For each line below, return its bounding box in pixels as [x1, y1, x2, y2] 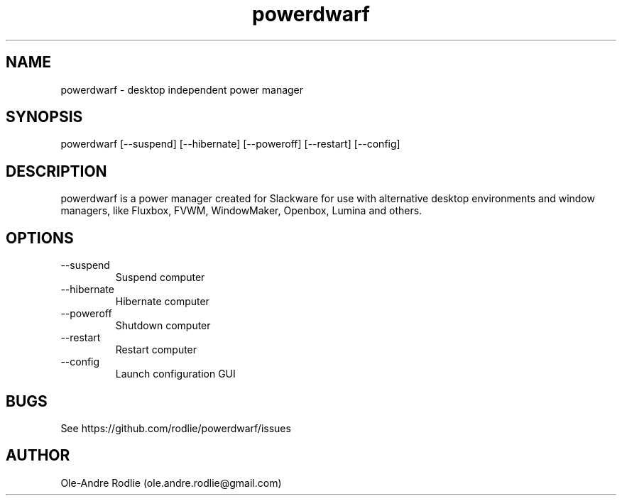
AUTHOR [6, 446, 70, 465]
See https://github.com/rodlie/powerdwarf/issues [60, 422, 291, 434]
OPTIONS [6, 229, 74, 247]
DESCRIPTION [6, 162, 107, 180]
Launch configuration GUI [115, 368, 236, 380]
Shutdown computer [115, 319, 211, 332]
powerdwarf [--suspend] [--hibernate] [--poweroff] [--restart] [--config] [60, 138, 400, 150]
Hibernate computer [115, 295, 209, 308]
